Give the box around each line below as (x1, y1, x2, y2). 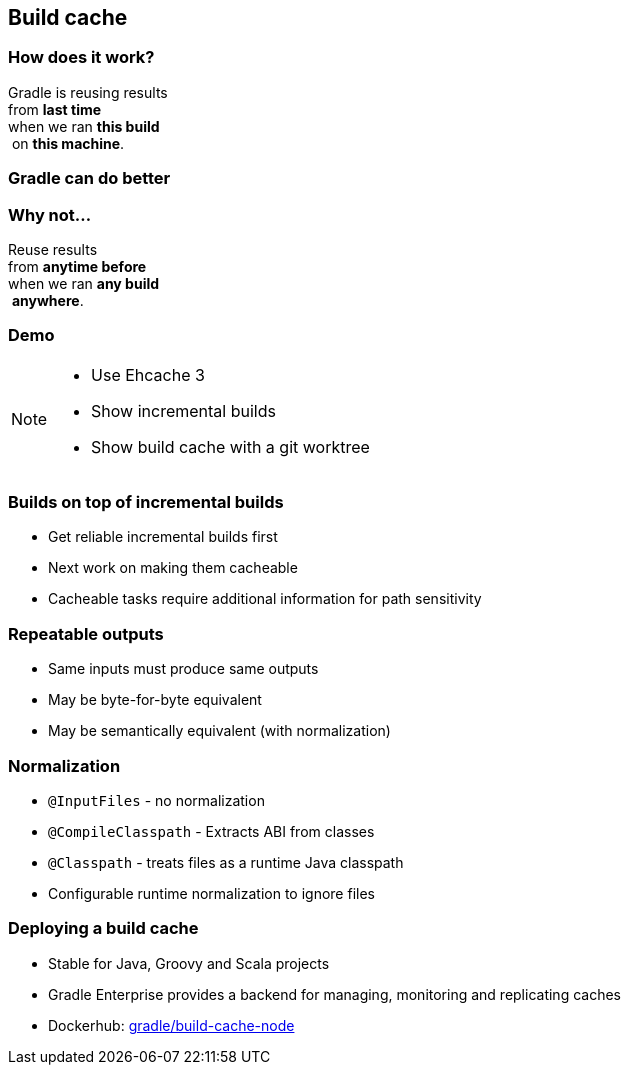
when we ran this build (8, 117, 160, 135)
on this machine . (11, 134, 125, 152)
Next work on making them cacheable (48, 559, 298, 577)
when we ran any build (8, 274, 160, 292)
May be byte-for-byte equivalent (48, 691, 262, 709)
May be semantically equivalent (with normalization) (48, 722, 391, 740)
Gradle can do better (8, 168, 171, 189)
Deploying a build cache (8, 918, 199, 939)
